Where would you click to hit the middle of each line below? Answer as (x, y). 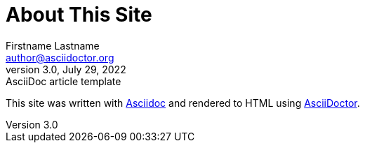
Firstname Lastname (53, 45)
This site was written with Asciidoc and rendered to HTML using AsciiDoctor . (183, 103)
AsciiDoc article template (64, 81)
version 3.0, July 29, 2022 (66, 69)
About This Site (79, 15)
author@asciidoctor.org (60, 57)
